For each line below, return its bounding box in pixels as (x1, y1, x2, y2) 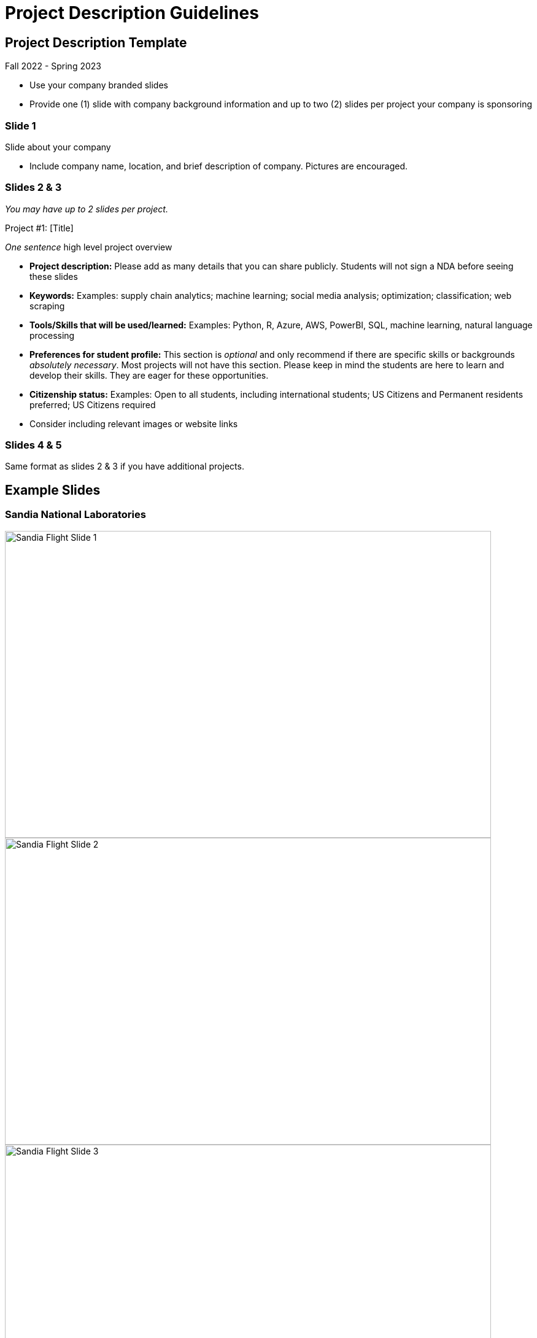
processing (29, 330, 75, 341)
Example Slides (5, 482, 101, 498)
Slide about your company (5, 141, 111, 152)
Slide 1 (5, 119, 36, 132)
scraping (29, 300, 65, 311)
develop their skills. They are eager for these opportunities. (29, 369, 269, 381)
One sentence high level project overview (5, 241, 172, 252)
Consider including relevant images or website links (29, 418, 238, 429)
